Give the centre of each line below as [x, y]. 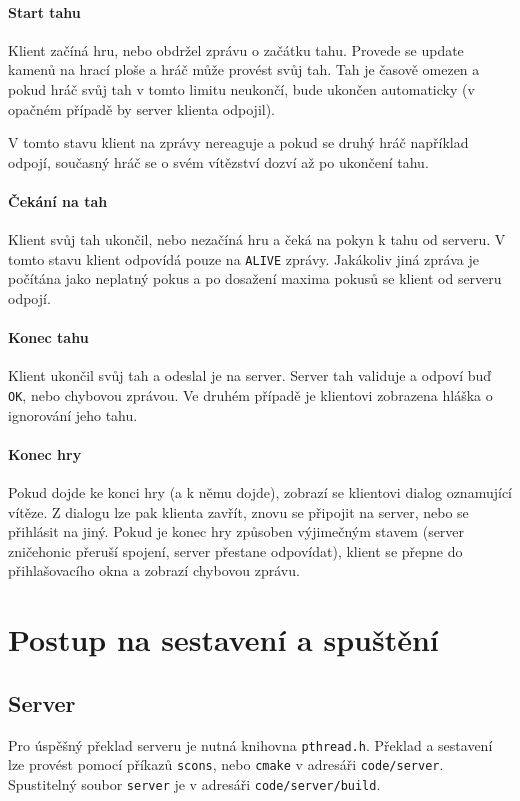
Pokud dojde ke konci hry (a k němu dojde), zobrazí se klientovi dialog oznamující [260, 492]
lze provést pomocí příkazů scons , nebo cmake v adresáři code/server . [226, 764]
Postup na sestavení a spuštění [223, 639]
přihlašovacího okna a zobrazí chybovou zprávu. [154, 570]
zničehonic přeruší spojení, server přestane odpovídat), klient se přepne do [235, 550]
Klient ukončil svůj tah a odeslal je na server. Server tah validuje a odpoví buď [250, 375]
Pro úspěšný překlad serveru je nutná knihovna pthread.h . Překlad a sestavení [250, 744]
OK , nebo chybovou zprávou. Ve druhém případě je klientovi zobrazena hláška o [250, 394]
